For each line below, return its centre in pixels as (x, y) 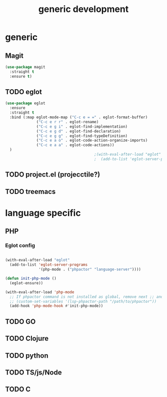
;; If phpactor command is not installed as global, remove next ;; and (86, 297)
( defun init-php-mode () (31, 279)
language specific (43, 213)
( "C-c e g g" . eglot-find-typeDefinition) (82, 136)
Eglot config (20, 245)
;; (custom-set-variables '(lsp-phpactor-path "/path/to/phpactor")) (83, 301)
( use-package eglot (25, 103)
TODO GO (20, 321)
